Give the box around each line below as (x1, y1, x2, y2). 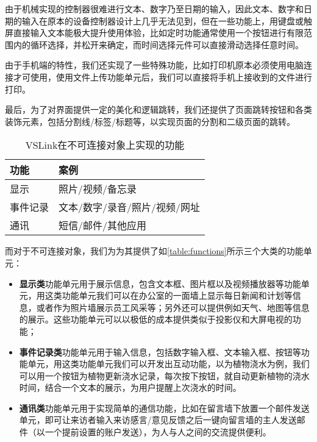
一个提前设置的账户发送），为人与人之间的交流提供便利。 (45, 426, 271, 438)
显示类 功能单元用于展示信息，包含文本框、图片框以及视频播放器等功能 (19, 277, 301, 290)
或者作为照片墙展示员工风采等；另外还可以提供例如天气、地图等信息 (36, 301, 310, 313)
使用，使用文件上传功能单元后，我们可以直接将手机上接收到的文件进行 (30, 70, 312, 83)
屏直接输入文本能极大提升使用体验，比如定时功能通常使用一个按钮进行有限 (5, 26, 304, 39)
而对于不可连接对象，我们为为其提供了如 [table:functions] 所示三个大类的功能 (5, 244, 304, 257)
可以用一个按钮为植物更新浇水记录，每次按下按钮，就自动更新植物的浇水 (19, 369, 310, 382)
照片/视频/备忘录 (59, 182, 137, 196)
